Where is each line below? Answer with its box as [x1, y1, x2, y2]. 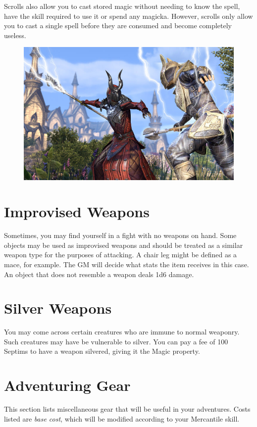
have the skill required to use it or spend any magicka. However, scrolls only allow [4, 10, 253, 21]
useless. [4, 30, 26, 40]
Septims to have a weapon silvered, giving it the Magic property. [4, 346, 200, 356]
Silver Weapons [4, 298, 112, 318]
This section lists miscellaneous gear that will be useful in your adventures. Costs [4, 404, 251, 414]
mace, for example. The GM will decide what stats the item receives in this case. [4, 259, 249, 269]
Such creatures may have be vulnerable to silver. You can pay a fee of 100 [4, 336, 228, 346]
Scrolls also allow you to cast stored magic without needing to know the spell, [4, 1, 240, 11]
